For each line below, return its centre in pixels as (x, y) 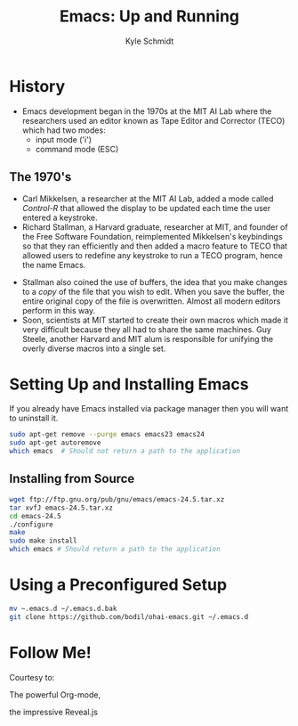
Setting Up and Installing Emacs (129, 384)
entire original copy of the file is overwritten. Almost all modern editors (151, 301)
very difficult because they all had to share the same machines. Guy (146, 329)
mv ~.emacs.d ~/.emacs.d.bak (63, 608)
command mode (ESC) (77, 149)
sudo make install (43, 541)
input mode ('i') (63, 139)
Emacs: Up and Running (149, 16)
